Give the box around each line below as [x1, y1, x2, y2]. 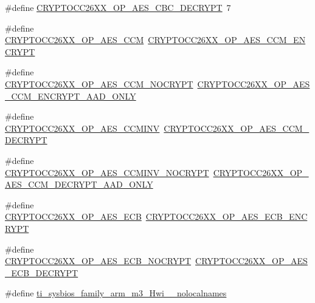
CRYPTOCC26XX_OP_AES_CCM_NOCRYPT [5, 77, 193, 90]
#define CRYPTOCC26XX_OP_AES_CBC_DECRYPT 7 [5, 1, 231, 13]
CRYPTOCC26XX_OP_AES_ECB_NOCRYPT [5, 254, 192, 267]
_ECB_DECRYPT [5, 266, 78, 279]
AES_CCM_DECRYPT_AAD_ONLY [5, 178, 153, 191]
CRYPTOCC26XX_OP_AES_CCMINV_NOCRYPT [5, 166, 209, 179]
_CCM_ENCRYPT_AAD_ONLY [5, 89, 136, 102]
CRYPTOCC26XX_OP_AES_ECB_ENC [145, 210, 308, 223]
